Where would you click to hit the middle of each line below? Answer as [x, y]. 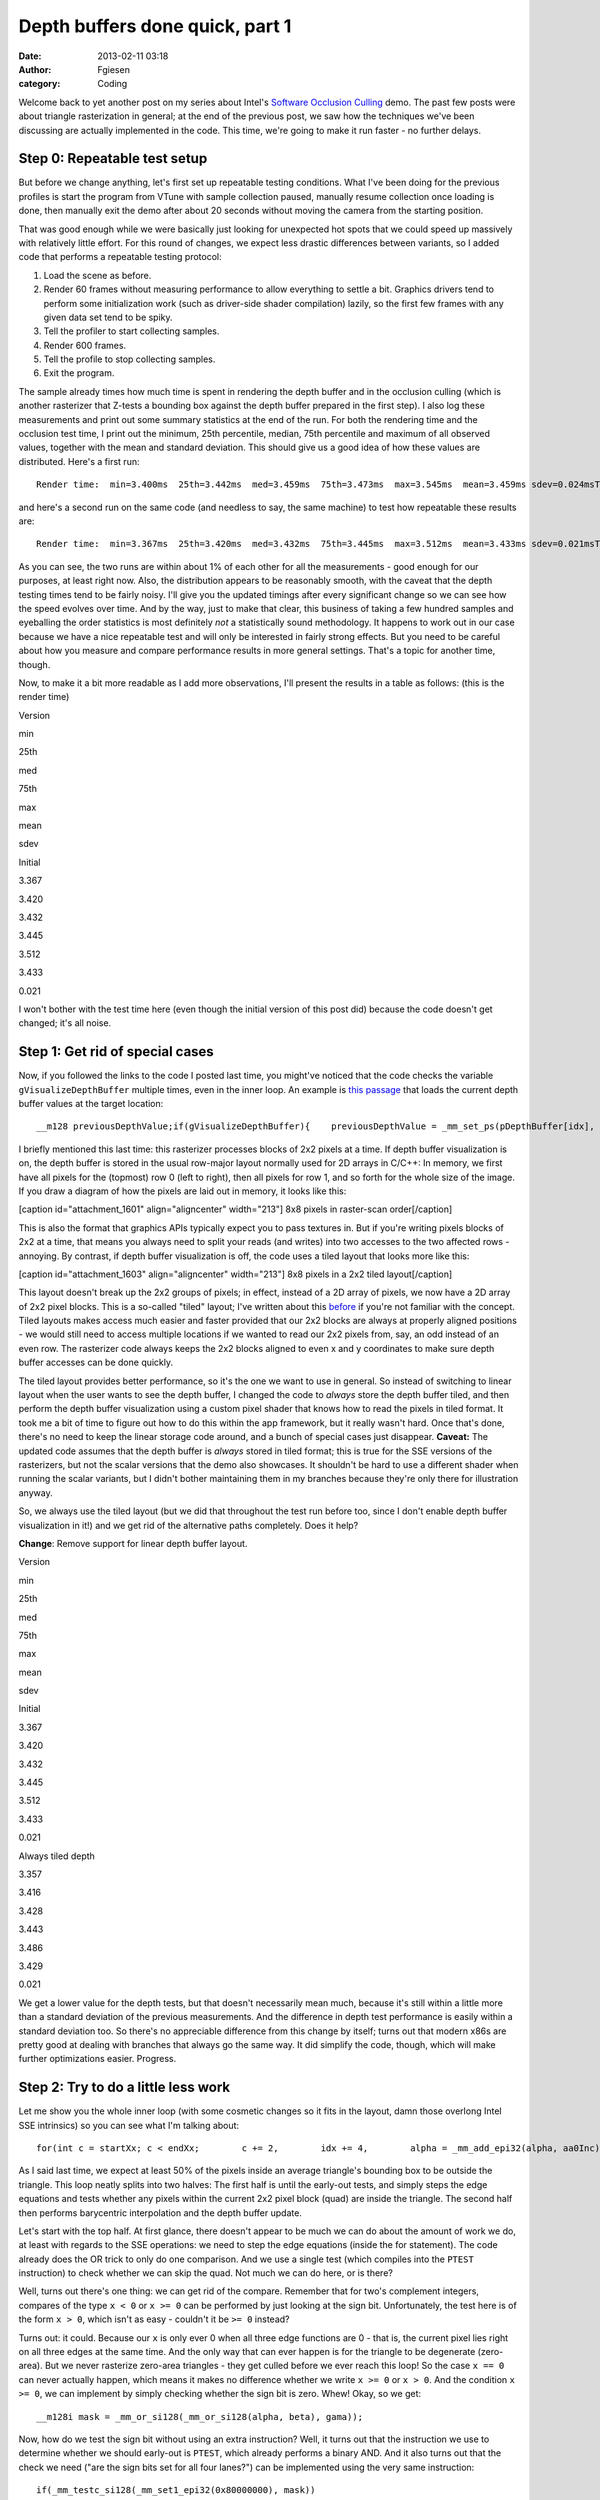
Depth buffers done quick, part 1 [155, 26]
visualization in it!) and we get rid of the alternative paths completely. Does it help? [188, 1525]
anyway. [36, 1492]
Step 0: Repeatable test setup [113, 158]
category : [39, 84]
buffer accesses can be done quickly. [96, 1362]
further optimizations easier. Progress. [97, 2059]
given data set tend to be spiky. [108, 317]
